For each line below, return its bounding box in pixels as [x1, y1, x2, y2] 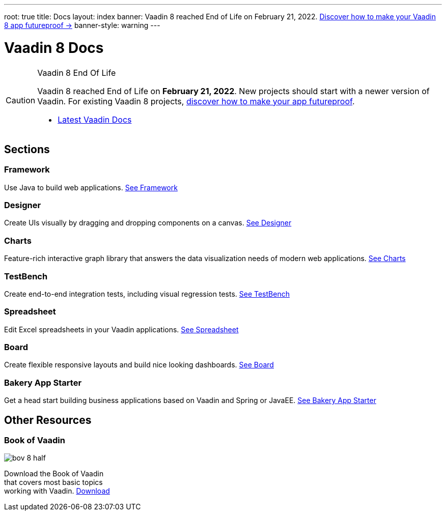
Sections [4, 142, 50, 156]
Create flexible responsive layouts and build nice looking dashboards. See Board [4, 360, 274, 369]
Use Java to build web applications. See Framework [4, 183, 178, 192]
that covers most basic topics [4, 478, 103, 487]
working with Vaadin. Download [4, 487, 110, 496]
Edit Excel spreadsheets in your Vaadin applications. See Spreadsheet [4, 325, 239, 334]
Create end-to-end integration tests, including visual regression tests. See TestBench [4, 289, 290, 298]
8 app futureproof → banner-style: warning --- [4, 21, 160, 30]
